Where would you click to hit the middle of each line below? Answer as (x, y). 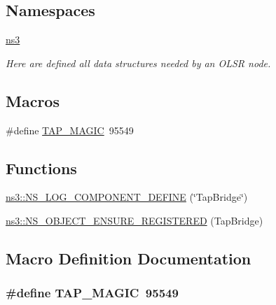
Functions (41, 168)
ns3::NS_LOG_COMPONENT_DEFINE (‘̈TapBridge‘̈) (127, 197)
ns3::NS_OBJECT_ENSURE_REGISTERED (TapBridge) (134, 220)
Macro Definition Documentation (129, 258)
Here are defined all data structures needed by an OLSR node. (138, 63)
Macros (33, 100)
